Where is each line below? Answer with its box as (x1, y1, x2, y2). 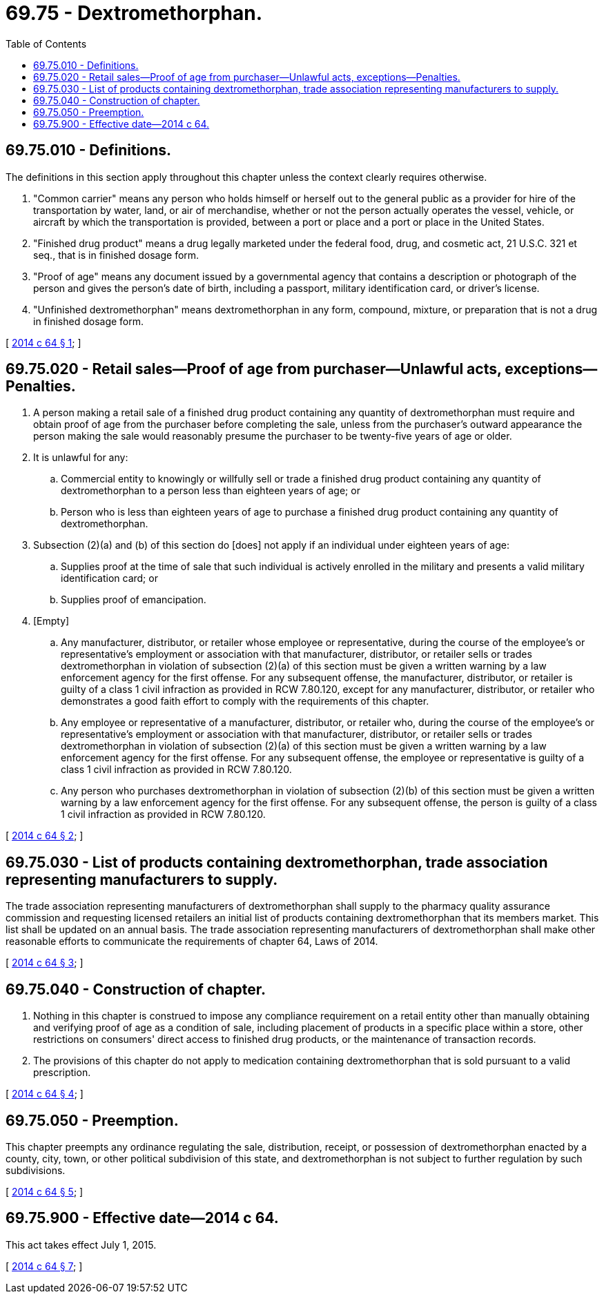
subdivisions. (6, 1164, 66, 1176)
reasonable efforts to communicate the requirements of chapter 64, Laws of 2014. (6, 935, 378, 948)
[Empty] (33, 615, 70, 627)
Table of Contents (6, 37, 87, 50)
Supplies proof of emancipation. (61, 594, 206, 606)
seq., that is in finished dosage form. (33, 248, 199, 261)
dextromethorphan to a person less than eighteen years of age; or (61, 485, 360, 497)
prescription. (33, 1066, 91, 1079)
